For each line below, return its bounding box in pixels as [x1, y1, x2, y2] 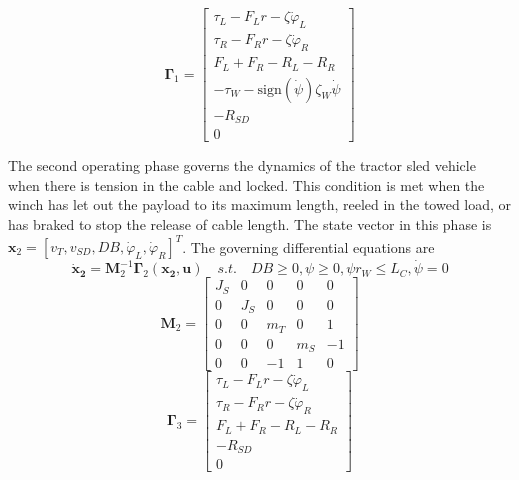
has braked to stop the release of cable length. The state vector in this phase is [8, 213, 492, 234]
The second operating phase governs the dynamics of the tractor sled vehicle [8, 155, 476, 176]
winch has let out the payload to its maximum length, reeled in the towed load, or [8, 194, 512, 215]
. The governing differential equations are [182, 236, 435, 256]
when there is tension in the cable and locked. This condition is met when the [8, 174, 485, 195]
